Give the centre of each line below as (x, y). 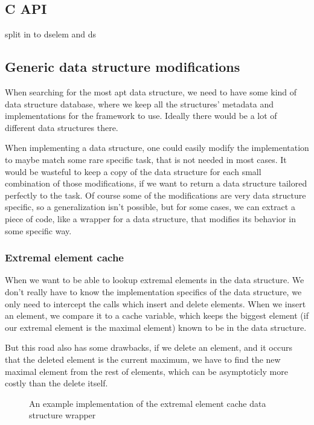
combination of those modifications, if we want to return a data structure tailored (156, 183)
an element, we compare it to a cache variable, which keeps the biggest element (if (157, 315)
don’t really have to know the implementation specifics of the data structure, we (153, 291)
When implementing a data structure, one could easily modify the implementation (157, 148)
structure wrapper (62, 415)
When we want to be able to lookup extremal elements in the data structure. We (155, 280)
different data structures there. (62, 127)
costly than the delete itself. (56, 383)
